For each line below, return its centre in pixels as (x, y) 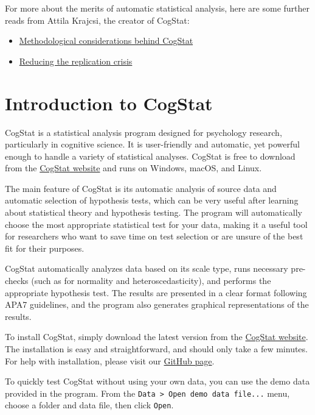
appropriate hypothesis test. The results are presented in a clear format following (156, 292)
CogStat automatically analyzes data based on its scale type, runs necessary (147, 268)
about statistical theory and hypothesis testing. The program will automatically (154, 212)
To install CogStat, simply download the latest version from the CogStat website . (157, 337)
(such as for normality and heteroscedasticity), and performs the (151, 281)
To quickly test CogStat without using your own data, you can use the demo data (157, 381)
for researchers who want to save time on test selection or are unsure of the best (154, 236)
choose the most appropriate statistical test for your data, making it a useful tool (156, 224)
